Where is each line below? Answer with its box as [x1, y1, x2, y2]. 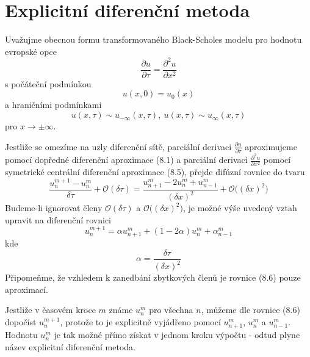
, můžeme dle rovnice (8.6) [201, 303, 300, 316]
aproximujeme [245, 140, 297, 153]
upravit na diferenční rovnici [5, 213, 111, 226]
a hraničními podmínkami [5, 98, 102, 111]
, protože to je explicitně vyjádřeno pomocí [60, 316, 221, 328]
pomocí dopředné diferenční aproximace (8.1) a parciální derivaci [5, 153, 248, 166]
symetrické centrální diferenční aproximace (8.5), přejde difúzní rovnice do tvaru [5, 165, 305, 178]
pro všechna [149, 303, 193, 316]
